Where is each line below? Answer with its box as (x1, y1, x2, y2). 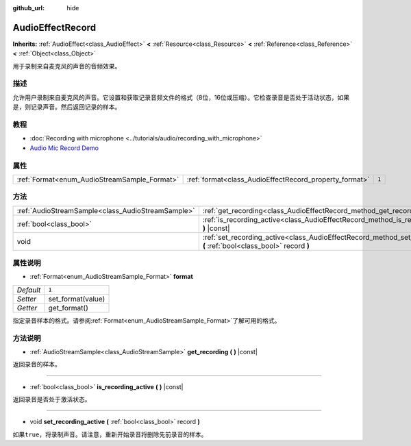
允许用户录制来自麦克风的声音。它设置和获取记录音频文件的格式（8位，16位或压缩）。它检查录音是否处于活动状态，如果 (12, 93, 350, 101)
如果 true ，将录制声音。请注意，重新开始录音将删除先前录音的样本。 (12, 430, 208, 438)
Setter (16, 294, 37, 303)
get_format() (48, 303, 89, 312)
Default (16, 285, 41, 295)
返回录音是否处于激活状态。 (12, 395, 91, 404)
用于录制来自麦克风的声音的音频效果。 (12, 62, 121, 70)
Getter (16, 303, 38, 312)
